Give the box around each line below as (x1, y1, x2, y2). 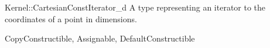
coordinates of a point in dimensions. (5, 12, 137, 25)
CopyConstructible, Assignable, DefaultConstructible (5, 32, 195, 44)
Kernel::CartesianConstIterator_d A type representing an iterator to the (5, 1, 266, 13)
